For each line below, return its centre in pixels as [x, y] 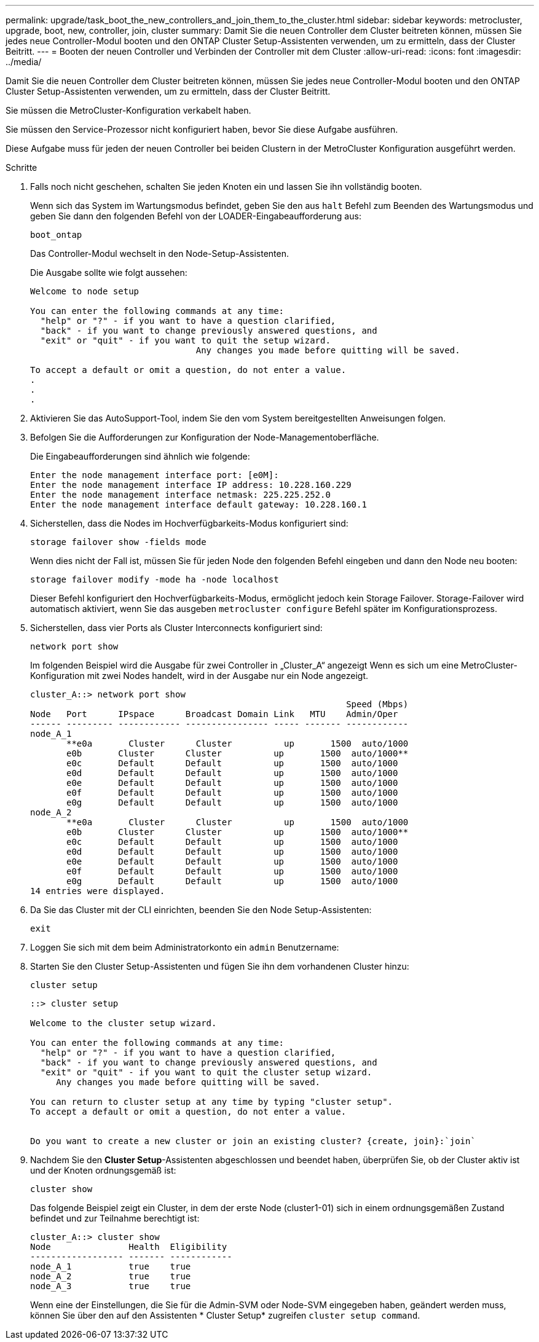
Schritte [22, 167]
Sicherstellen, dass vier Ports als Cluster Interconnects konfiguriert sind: [176, 628]
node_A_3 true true [111, 1286]
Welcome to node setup [85, 291]
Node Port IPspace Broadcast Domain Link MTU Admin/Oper [214, 714]
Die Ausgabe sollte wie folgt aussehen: [109, 273]
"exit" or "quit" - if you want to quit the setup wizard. [185, 340]
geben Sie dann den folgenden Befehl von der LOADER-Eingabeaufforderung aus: [196, 216]
